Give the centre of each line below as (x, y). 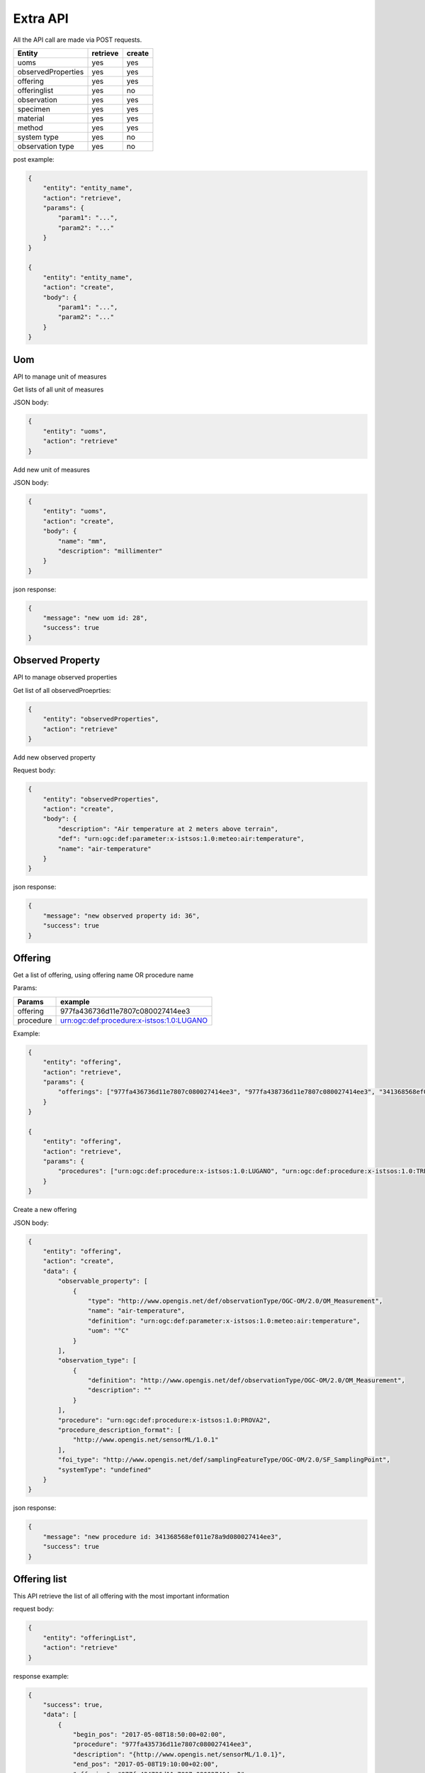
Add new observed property (54, 757)
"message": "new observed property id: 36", (121, 916)
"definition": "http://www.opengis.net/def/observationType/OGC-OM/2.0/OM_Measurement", (246, 1380)
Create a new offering (45, 1210)
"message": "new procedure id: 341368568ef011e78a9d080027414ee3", (163, 1536)
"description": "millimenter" (110, 551)
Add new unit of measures (51, 469)
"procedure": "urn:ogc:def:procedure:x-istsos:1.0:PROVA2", (164, 1420)
